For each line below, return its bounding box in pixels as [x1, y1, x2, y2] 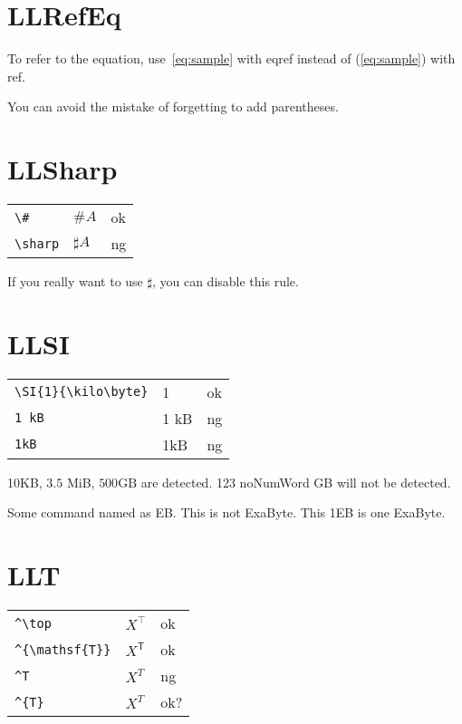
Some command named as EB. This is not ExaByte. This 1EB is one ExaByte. [7, 503, 446, 522]
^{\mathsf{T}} [14, 642, 111, 657]
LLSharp [7, 150, 118, 188]
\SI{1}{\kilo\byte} [14, 384, 149, 400]
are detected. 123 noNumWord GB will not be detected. [140, 472, 451, 491]
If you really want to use [7, 272, 143, 291]
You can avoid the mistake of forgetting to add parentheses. [7, 97, 339, 116]
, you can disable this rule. [151, 272, 299, 291]
